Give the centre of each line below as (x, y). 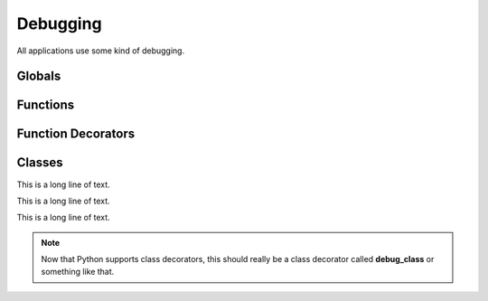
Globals (39, 76)
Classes (40, 163)
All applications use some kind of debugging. (101, 51)
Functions (46, 105)
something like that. (78, 272)
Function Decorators (76, 134)
